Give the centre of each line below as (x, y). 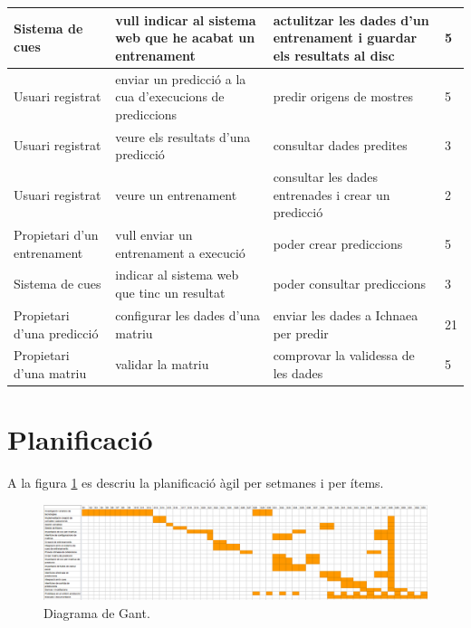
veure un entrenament (176, 194)
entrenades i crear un (332, 194)
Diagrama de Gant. (97, 612)
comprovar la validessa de (344, 355)
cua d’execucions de (170, 96)
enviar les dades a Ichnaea (346, 314)
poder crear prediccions (338, 243)
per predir (301, 333)
